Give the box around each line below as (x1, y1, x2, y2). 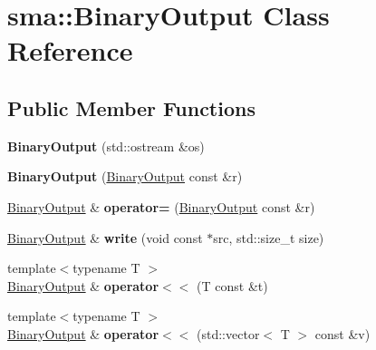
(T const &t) (197, 276, 268, 295)
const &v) (314, 324, 371, 343)
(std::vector (197, 324, 260, 343)
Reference (7, 32, 133, 69)
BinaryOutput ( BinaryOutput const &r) (7, 167, 243, 186)
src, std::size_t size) (213, 228, 324, 247)
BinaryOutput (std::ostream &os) (7, 136, 205, 155)
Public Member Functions (7, 93, 255, 122)
